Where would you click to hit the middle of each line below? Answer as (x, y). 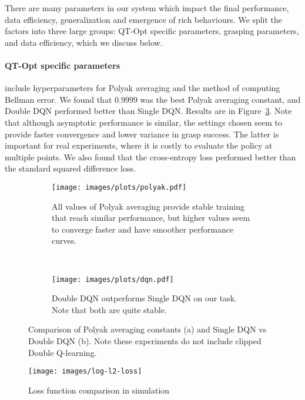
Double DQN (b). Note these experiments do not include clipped (145, 340)
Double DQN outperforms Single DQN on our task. (145, 298)
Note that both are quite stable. (109, 309)
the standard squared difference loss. (70, 168)
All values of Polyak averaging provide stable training (148, 206)
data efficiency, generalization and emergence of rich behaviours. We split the (144, 19)
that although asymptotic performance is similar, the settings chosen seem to (143, 122)
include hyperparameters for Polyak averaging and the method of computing (143, 88)
